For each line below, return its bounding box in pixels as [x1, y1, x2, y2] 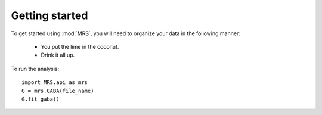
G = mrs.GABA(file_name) [21, 87, 94, 94]
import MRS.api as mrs [21, 79, 88, 86]
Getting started [11, 9, 88, 22]
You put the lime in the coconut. [41, 43, 119, 50]
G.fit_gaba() [21, 95, 60, 102]
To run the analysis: [11, 65, 60, 72]
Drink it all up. [41, 51, 75, 59]
